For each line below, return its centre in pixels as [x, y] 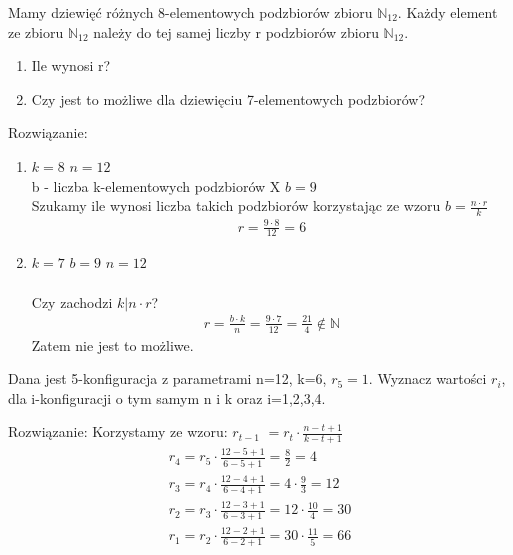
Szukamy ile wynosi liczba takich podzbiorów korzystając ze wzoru [236, 205]
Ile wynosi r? [71, 65]
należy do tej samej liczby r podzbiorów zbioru [236, 31]
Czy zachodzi [72, 301]
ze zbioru [36, 31]
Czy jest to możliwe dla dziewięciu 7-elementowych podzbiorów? [228, 98]
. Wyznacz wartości [427, 378]
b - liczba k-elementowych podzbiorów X [156, 185]
